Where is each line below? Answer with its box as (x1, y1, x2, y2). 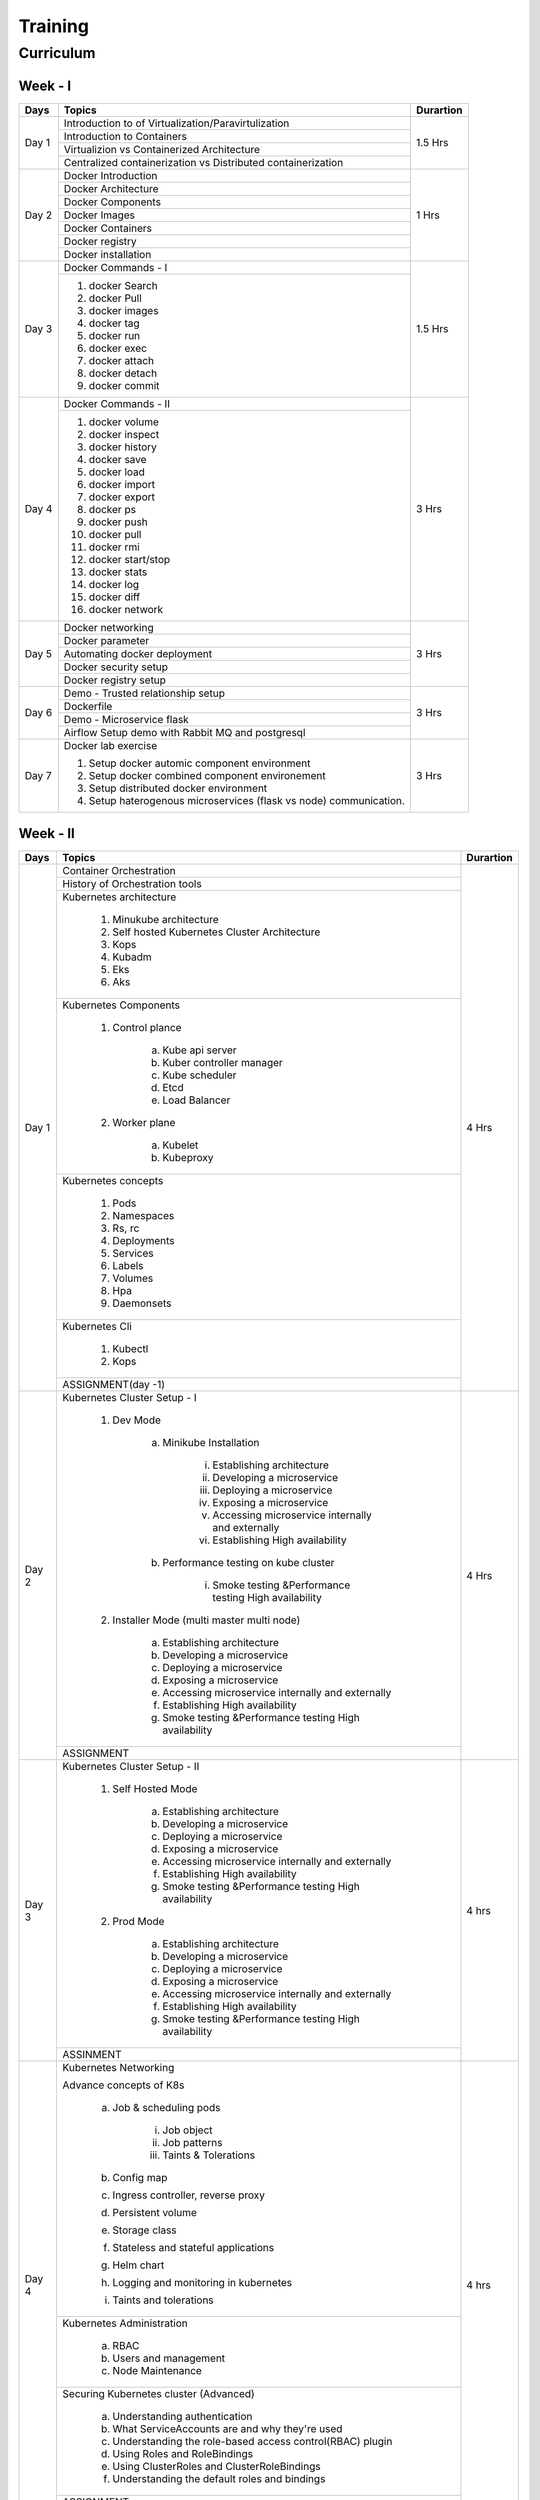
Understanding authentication (112, 2410, 253, 2424)
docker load (88, 465, 145, 479)
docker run (88, 328, 141, 342)
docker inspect (88, 427, 160, 441)
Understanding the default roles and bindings (112, 2472, 326, 2486)
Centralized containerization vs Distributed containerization (63, 155, 344, 169)
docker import (88, 477, 155, 491)
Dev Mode (112, 1413, 162, 1427)
